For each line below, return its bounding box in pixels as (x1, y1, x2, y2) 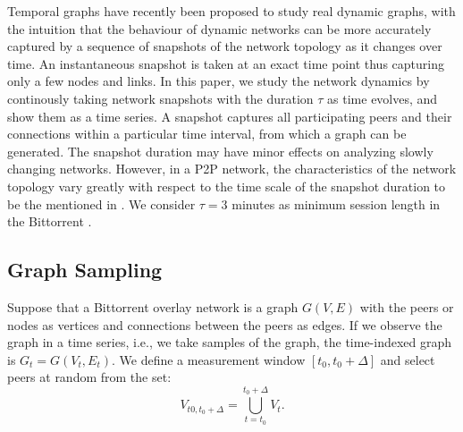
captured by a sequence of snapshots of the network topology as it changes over (7, 37, 442, 55)
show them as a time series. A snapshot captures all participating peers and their (7, 106, 452, 125)
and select (380, 350, 435, 368)
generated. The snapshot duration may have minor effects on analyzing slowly (7, 141, 434, 160)
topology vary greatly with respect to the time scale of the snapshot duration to (7, 176, 446, 195)
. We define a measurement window (111, 350, 306, 368)
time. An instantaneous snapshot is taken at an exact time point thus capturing (7, 54, 444, 72)
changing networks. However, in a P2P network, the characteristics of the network (7, 159, 457, 178)
